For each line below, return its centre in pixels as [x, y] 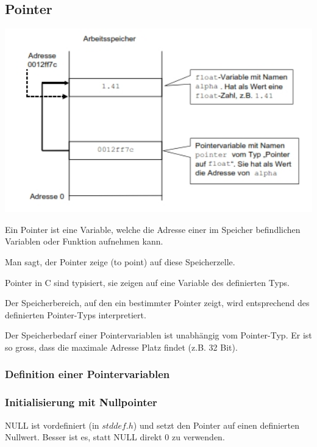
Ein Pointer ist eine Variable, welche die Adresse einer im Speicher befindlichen [153, 229]
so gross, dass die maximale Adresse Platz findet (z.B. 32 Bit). [121, 347]
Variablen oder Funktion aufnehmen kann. [84, 241]
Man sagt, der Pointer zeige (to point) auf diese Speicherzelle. [120, 261]
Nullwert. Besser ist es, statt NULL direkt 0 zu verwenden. [115, 437]
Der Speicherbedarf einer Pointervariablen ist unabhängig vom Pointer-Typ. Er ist [158, 335]
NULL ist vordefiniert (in [52, 425]
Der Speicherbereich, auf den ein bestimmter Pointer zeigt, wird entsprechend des [157, 303]
